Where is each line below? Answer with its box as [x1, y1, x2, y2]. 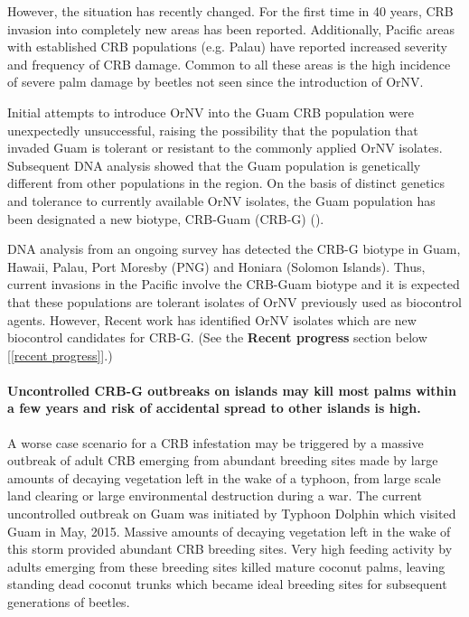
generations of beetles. [7, 593, 130, 612]
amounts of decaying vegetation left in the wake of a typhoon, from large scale [7, 468, 441, 487]
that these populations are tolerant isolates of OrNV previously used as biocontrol [7, 292, 462, 311]
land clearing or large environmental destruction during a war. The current [7, 486, 422, 505]
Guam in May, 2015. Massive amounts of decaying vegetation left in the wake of [7, 521, 451, 540]
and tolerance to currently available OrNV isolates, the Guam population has [7, 191, 436, 210]
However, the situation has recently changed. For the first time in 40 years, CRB [7, 2, 454, 20]
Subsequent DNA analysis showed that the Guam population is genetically [7, 155, 421, 174]
